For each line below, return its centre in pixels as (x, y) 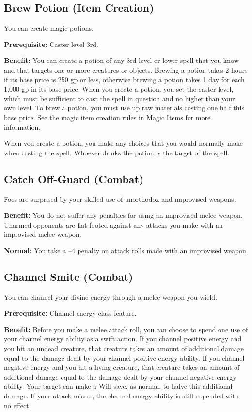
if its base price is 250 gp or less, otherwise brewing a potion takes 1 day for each (124, 79)
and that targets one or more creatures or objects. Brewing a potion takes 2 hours (126, 69)
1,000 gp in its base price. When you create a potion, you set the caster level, (119, 89)
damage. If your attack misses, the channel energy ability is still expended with (122, 396)
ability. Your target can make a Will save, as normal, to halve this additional (118, 386)
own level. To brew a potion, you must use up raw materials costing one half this (124, 108)
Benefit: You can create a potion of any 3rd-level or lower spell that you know (121, 60)
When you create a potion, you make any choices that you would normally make (123, 143)
